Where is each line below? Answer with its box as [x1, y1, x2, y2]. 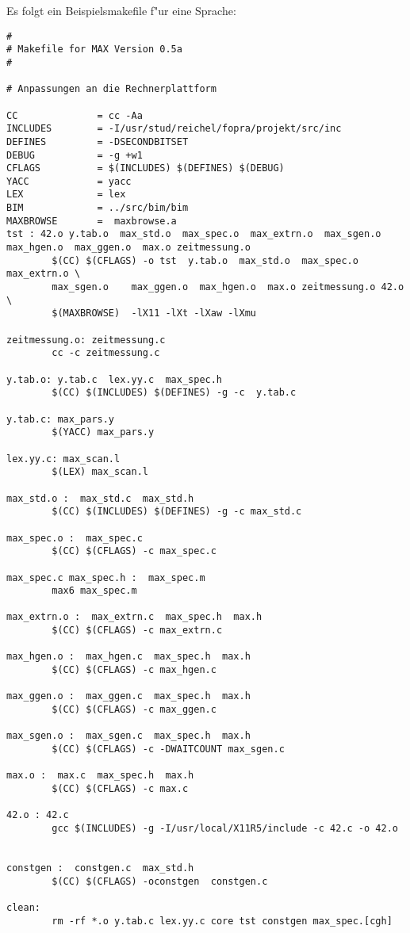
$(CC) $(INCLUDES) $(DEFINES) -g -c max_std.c [52, 506, 302, 518]
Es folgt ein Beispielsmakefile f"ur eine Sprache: [6, 2, 236, 18]
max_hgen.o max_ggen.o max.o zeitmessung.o [6, 242, 251, 254]
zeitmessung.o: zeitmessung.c [6, 334, 166, 346]
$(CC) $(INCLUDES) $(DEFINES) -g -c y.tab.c [52, 387, 297, 399]
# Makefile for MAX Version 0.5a [6, 44, 182, 55]
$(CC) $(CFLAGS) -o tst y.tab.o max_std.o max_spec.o [52, 254, 358, 266]
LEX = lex [6, 189, 126, 201]
